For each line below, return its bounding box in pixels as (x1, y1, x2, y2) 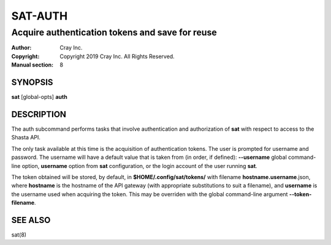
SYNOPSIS (11, 77, 53, 87)
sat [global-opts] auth (11, 93, 67, 101)
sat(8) (11, 231, 27, 238)
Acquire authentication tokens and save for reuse (11, 27, 217, 38)
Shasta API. (11, 134, 41, 141)
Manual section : (11, 61, 54, 68)
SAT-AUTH (11, 9, 68, 23)
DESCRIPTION (11, 109, 67, 119)
